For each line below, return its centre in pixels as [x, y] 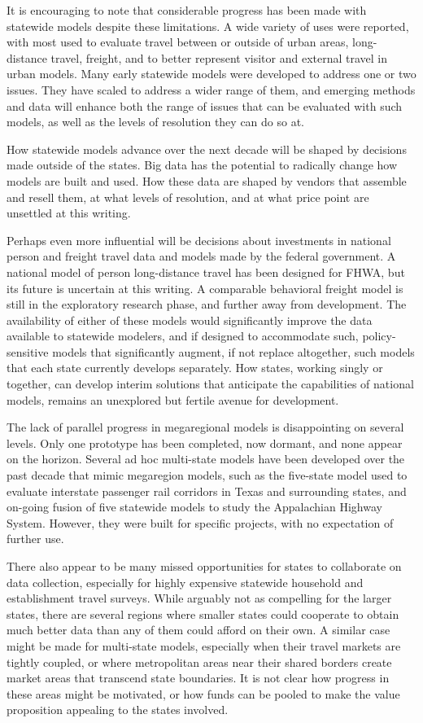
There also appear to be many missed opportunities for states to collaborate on [204, 566]
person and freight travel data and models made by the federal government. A [201, 256]
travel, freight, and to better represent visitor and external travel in [219, 57]
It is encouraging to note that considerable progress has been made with [187, 10]
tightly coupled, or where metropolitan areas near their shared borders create [199, 662]
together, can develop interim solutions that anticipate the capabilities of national [210, 384]
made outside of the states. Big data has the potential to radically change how [202, 165]
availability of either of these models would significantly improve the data [190, 320]
